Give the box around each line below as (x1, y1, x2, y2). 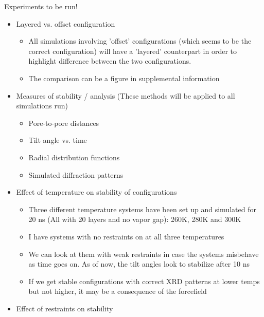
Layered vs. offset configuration (16, 18, 115, 29)
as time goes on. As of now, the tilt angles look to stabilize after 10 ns (28, 258, 250, 269)
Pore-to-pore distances (28, 117, 99, 128)
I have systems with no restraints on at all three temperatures (28, 231, 224, 241)
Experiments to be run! (4, 1, 78, 11)
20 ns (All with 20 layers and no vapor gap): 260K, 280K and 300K (28, 214, 241, 225)
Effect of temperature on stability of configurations (16, 187, 177, 197)
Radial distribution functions (28, 152, 120, 162)
